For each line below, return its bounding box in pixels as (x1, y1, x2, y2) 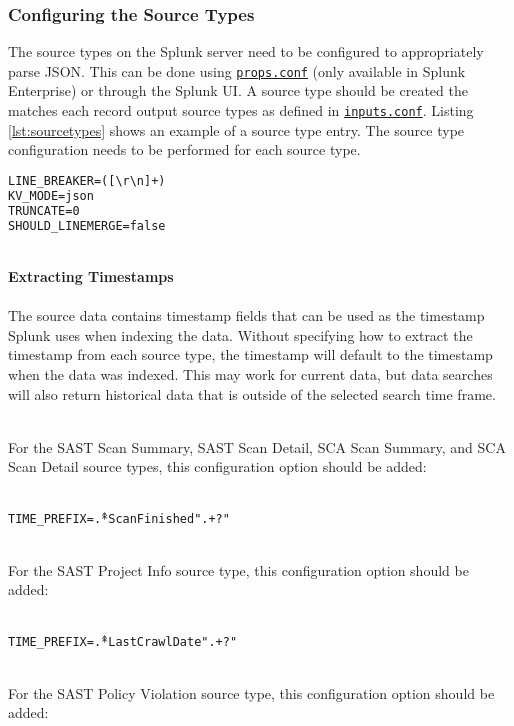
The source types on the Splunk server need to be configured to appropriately (8, 41, 484, 62)
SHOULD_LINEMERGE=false (8, 218, 166, 233)
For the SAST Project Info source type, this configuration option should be (8, 559, 469, 580)
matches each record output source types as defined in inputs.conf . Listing (8, 100, 474, 121)
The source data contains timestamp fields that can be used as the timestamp (8, 305, 485, 326)
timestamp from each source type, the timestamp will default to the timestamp (8, 344, 493, 365)
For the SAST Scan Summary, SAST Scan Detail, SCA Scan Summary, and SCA (8, 436, 506, 457)
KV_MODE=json (8, 188, 94, 203)
